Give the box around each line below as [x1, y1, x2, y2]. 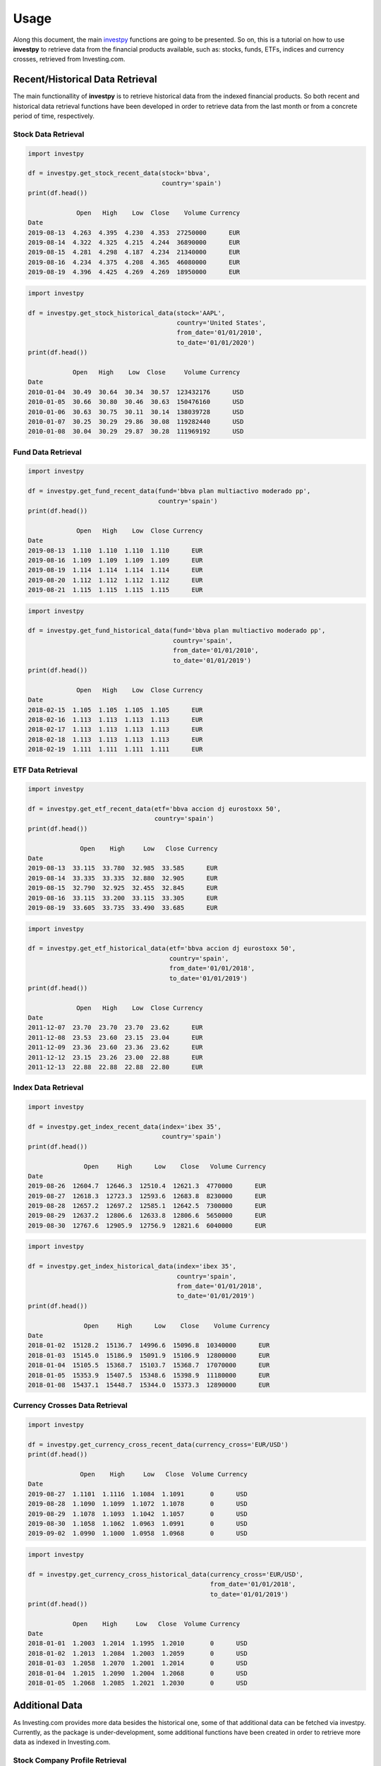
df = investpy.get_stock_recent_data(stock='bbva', [28, 170, 211, 177]
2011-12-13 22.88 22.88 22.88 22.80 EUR [28, 1063, 203, 1072]
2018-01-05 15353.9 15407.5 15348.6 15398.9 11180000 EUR [28, 1371, 270, 1379]
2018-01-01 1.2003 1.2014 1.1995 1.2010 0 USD [28, 1640, 248, 1647]
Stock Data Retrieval [13, 129, 85, 139]
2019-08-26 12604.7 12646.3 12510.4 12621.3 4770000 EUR [28, 1182, 267, 1190]
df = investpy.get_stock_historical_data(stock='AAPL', [28, 309, 226, 317]
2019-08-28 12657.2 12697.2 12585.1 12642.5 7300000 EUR [28, 1202, 267, 1210]
